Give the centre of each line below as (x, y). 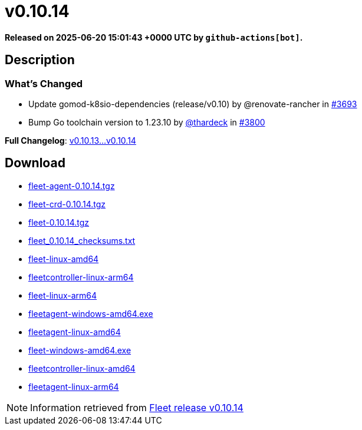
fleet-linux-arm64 (63, 295)
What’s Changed (44, 83)
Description (40, 60)
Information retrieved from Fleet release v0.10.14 (137, 407)
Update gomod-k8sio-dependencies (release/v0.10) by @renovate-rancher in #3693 (193, 104)
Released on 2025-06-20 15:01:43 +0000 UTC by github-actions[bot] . (154, 37)
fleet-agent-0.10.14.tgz (72, 186)
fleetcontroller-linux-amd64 (82, 368)
